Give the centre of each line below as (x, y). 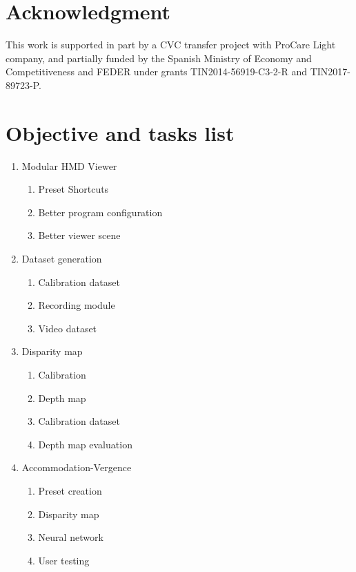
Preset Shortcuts (73, 189)
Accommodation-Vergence (77, 467)
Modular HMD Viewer (69, 165)
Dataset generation (62, 258)
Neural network (71, 537)
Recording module (77, 305)
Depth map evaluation (85, 444)
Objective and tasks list (120, 132)
